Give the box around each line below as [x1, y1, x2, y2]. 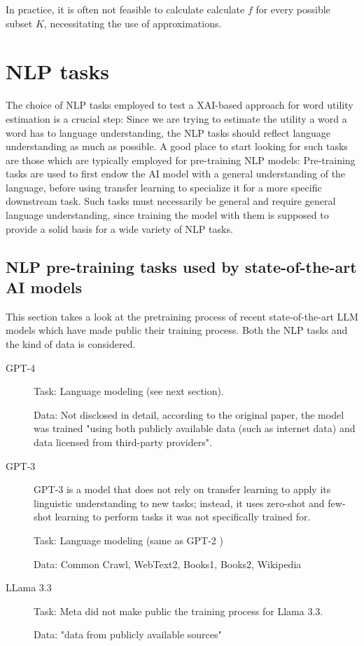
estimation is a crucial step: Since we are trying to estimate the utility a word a [6, 111, 347, 126]
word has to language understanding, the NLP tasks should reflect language [6, 125, 331, 140]
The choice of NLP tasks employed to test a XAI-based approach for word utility [6, 97, 353, 112]
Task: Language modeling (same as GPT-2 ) [34, 532, 223, 547]
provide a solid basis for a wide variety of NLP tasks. [6, 221, 233, 236]
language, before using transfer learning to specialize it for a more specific [6, 180, 322, 194]
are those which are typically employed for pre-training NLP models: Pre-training [6, 152, 356, 167]
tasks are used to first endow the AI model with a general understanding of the [6, 166, 346, 181]
